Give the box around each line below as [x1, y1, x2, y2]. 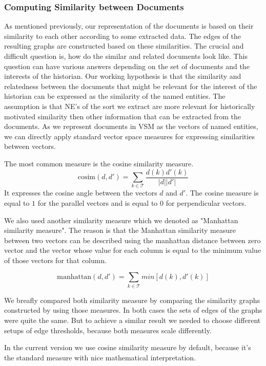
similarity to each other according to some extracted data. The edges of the [4, 30, 241, 41]
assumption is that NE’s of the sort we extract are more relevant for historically [4, 100, 255, 111]
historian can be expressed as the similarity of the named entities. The [4, 91, 226, 101]
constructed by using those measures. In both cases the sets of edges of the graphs [4, 305, 262, 315]
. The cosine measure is [186, 187, 259, 198]
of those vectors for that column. [4, 254, 107, 265]
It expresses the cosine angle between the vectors [4, 187, 157, 198]
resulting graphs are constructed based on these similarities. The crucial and [4, 40, 244, 51]
